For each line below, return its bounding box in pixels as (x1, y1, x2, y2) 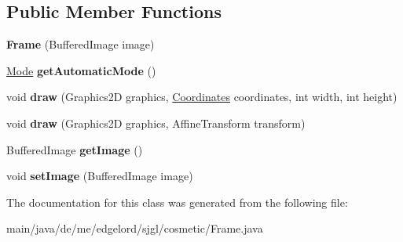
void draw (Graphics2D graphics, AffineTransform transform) (6, 114, 306, 131)
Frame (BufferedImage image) (6, 36, 155, 52)
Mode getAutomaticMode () (6, 62, 156, 78)
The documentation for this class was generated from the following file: (6, 193, 348, 210)
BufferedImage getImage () (6, 141, 143, 157)
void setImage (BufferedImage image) (6, 168, 193, 184)
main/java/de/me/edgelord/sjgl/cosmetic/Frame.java (6, 220, 263, 237)
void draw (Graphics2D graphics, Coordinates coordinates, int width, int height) (6, 88, 398, 105)
